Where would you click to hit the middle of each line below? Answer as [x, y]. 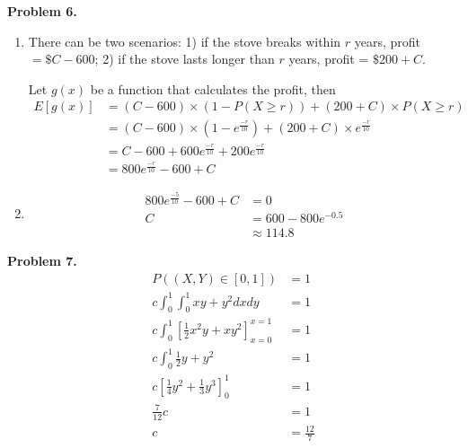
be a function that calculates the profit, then [213, 88]
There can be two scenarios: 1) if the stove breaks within [185, 41]
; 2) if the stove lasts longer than [185, 59]
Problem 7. [42, 261]
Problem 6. [42, 11]
